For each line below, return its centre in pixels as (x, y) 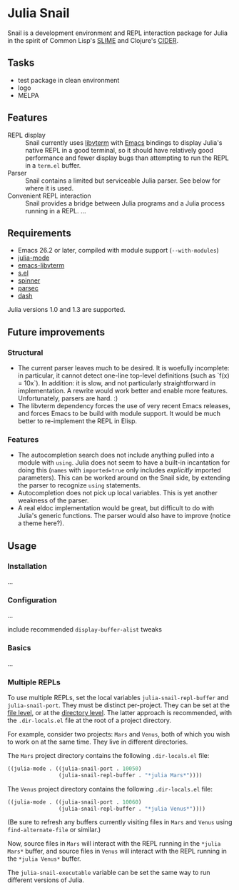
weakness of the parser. (53, 500)
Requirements (39, 233)
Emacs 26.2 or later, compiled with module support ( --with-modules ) (118, 251)
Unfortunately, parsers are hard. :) (68, 398)
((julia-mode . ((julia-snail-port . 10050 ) (75, 769)
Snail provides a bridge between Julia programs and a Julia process (125, 203)
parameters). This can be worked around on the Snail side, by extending (124, 478)
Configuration (32, 600)
